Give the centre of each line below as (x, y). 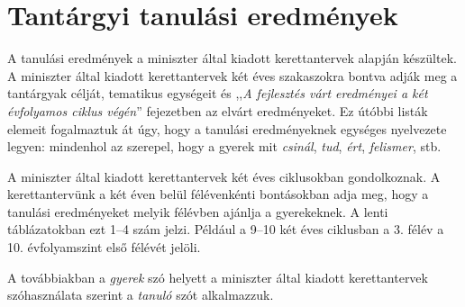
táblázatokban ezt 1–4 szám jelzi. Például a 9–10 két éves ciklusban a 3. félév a (226, 229)
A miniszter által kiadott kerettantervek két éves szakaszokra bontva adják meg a (232, 75)
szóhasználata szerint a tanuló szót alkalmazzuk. (141, 295)
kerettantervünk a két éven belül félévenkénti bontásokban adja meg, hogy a (218, 194)
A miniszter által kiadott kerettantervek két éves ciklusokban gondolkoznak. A (224, 176)
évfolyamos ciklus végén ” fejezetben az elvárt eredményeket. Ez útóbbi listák (218, 110)
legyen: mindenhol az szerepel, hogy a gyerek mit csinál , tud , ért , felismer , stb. (224, 146)
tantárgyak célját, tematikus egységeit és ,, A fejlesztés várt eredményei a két (218, 93)
